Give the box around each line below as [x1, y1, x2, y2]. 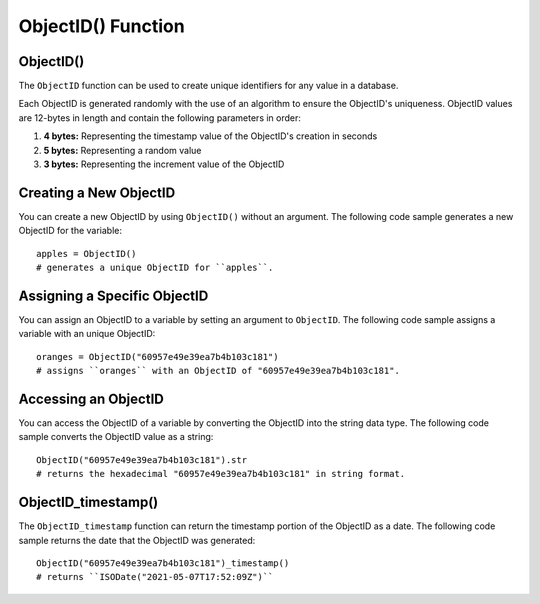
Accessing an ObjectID [18, 390, 164, 407]
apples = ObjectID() [36, 248, 137, 259]
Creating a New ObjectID [18, 184, 176, 201]
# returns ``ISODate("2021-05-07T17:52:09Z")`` [36, 571, 274, 583]
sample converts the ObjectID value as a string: [18, 431, 214, 443]
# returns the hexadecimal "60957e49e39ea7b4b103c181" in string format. [36, 468, 406, 480]
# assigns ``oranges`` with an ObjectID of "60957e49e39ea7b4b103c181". [36, 365, 400, 377]
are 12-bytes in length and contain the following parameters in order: [18, 111, 302, 124]
